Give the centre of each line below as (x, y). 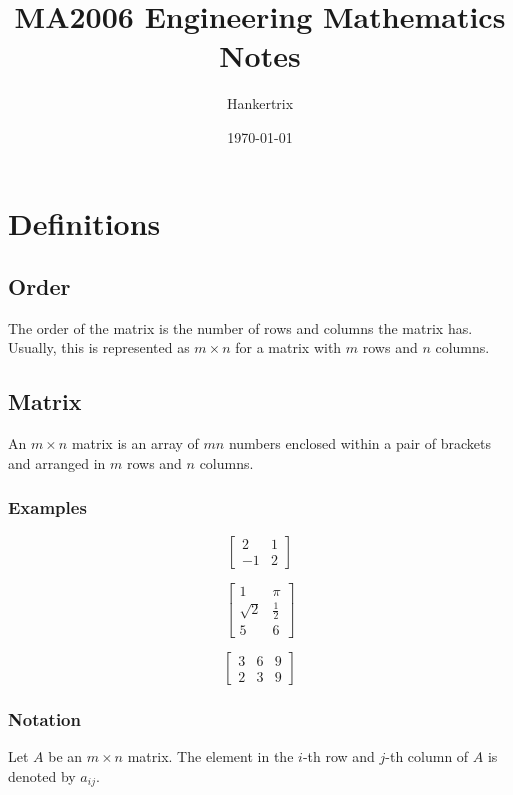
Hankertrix (260, 103)
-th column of (427, 756)
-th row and (338, 756)
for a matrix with (288, 347)
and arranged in (57, 462)
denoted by (42, 775)
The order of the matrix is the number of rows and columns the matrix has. (240, 327)
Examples (47, 507)
